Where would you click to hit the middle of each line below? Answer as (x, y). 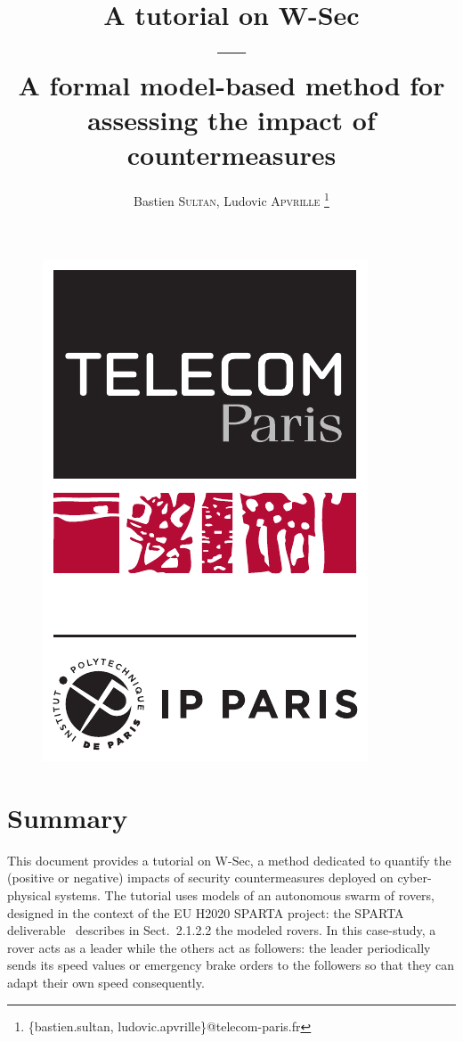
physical (29, 895)
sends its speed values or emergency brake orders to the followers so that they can (231, 965)
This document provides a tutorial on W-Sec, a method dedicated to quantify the (229, 860)
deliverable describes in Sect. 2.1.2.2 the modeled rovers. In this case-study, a (222, 930)
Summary (68, 817)
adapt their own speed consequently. (106, 982)
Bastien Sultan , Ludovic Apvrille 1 (231, 199)
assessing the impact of (231, 119)
